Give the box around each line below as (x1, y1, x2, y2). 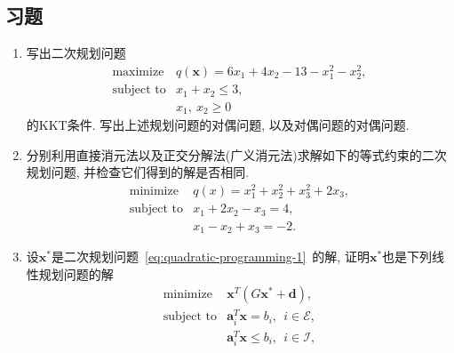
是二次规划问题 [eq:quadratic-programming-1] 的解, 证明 (51, 247, 370, 266)
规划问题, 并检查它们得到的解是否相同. (26, 163, 250, 181)
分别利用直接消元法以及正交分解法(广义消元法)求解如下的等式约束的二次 (26, 145, 447, 164)
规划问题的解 (38, 264, 114, 283)
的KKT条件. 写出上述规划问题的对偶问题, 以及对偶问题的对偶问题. (26, 116, 410, 134)
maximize (112, 65, 164, 78)
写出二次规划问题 (26, 44, 126, 62)
